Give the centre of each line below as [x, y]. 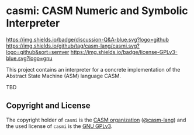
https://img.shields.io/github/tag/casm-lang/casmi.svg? [73, 46]
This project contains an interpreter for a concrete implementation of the [93, 69]
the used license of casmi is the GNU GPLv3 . [59, 126]
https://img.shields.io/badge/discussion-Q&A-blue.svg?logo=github [88, 39]
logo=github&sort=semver [38, 52]
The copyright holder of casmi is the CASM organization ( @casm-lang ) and [96, 120]
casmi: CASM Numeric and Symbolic [97, 11]
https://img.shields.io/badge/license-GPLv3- [124, 52]
